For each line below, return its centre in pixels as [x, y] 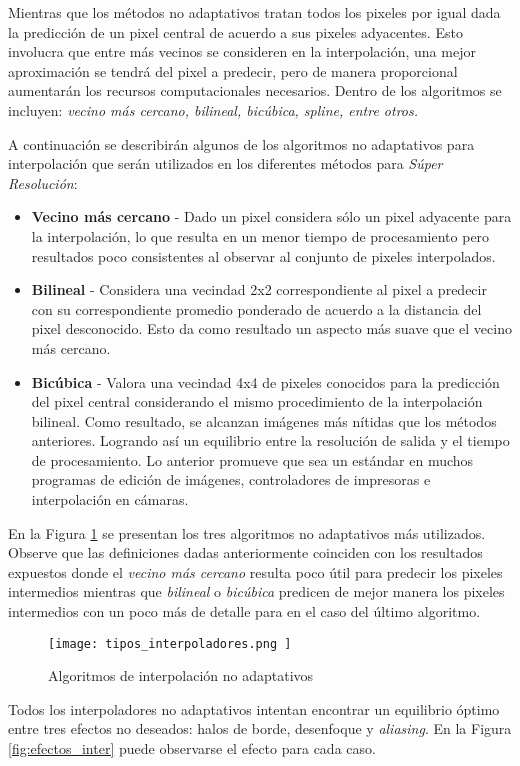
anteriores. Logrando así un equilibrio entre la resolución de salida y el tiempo [270, 440]
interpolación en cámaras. [110, 499]
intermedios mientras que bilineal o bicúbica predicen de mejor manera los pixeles [256, 591]
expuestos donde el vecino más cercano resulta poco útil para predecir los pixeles [255, 571]
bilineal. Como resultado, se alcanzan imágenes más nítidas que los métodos [264, 420]
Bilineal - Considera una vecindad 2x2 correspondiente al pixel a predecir [259, 289]
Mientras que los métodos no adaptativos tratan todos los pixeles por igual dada [254, 12]
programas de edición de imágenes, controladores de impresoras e [231, 479]
